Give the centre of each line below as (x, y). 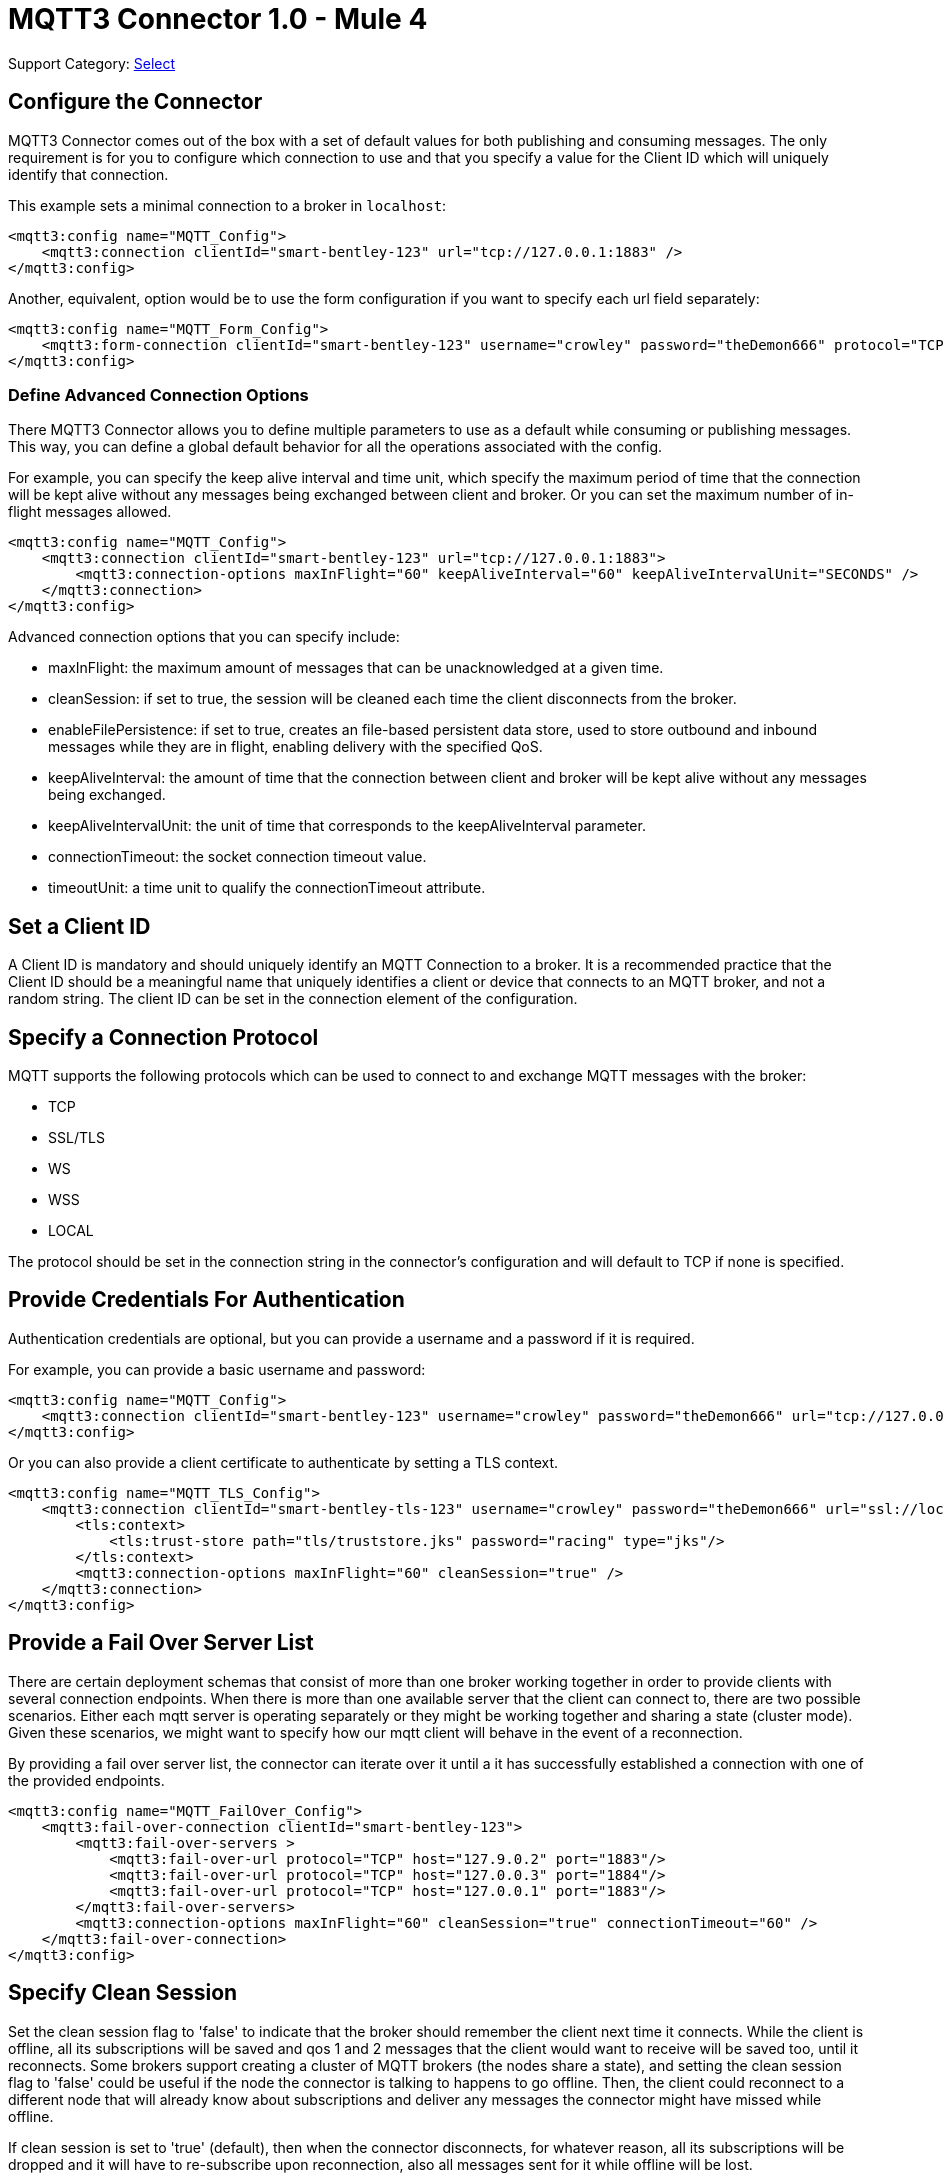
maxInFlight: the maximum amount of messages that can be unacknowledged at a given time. (356, 668)
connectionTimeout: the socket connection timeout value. (237, 857)
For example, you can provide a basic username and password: (217, 1369)
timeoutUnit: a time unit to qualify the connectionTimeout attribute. (267, 888)
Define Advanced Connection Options (158, 394)
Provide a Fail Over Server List (161, 1643)
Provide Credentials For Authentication (206, 1300)
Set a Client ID (79, 926)
